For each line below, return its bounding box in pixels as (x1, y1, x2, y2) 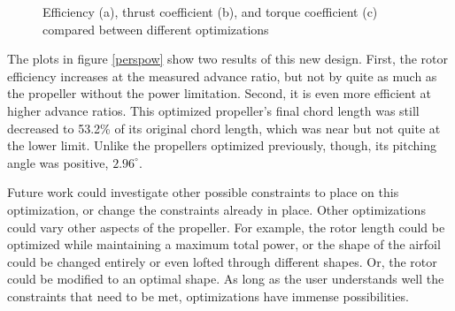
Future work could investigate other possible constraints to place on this (7, 183, 399, 201)
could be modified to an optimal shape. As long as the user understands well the (7, 269, 444, 288)
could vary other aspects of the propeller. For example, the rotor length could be (7, 217, 445, 236)
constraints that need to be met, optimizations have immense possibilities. (7, 286, 409, 305)
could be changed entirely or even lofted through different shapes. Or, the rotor (7, 252, 437, 270)
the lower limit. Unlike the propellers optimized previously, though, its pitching (7, 136, 436, 155)
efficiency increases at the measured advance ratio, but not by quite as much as (7, 66, 437, 85)
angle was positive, (7, 153, 109, 171)
